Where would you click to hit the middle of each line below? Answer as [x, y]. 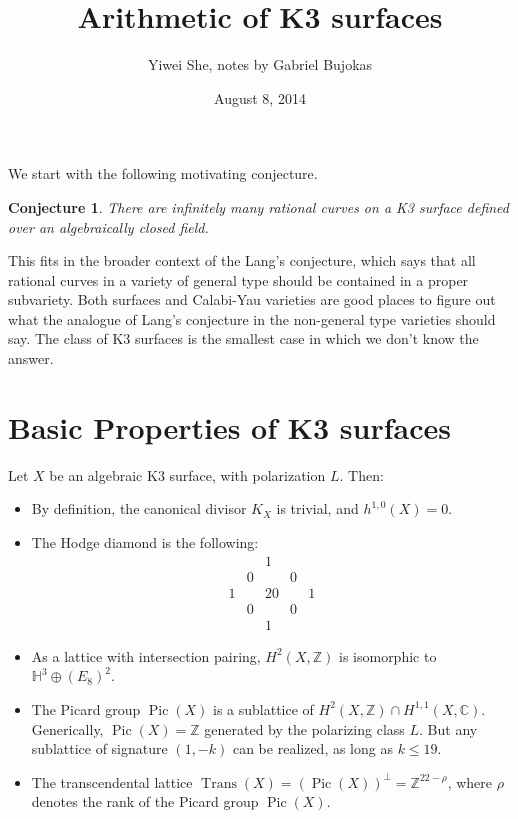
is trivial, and [317, 508]
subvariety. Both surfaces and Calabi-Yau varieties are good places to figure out [252, 299]
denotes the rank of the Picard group [145, 801]
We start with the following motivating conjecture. [163, 173]
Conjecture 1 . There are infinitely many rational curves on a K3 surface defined [258, 206]
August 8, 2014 [260, 97]
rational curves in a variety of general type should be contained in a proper [238, 279]
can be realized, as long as [312, 748]
